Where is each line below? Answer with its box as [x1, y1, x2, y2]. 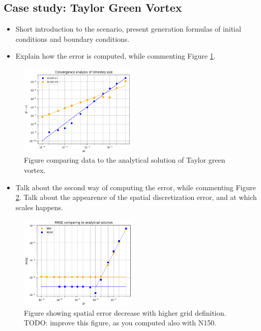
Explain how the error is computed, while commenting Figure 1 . [15, 50, 216, 61]
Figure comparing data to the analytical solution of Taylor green [24, 155, 225, 165]
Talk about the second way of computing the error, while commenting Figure [15, 182, 256, 192]
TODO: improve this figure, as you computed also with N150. [24, 317, 217, 328]
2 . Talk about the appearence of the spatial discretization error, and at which [15, 192, 257, 202]
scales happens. [15, 201, 63, 212]
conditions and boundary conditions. [15, 33, 130, 44]
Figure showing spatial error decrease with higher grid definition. [24, 307, 226, 318]
